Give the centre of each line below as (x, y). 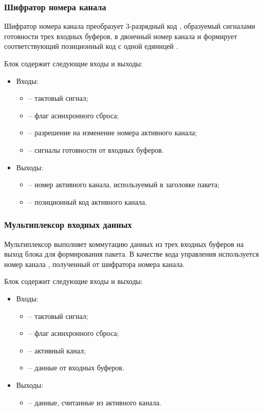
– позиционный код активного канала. (88, 201)
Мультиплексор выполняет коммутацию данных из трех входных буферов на (124, 244)
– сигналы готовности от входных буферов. (96, 149)
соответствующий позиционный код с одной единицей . (91, 46)
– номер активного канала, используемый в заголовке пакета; (124, 184)
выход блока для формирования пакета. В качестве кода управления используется (131, 254)
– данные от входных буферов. (76, 368)
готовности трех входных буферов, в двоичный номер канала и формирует (121, 36)
